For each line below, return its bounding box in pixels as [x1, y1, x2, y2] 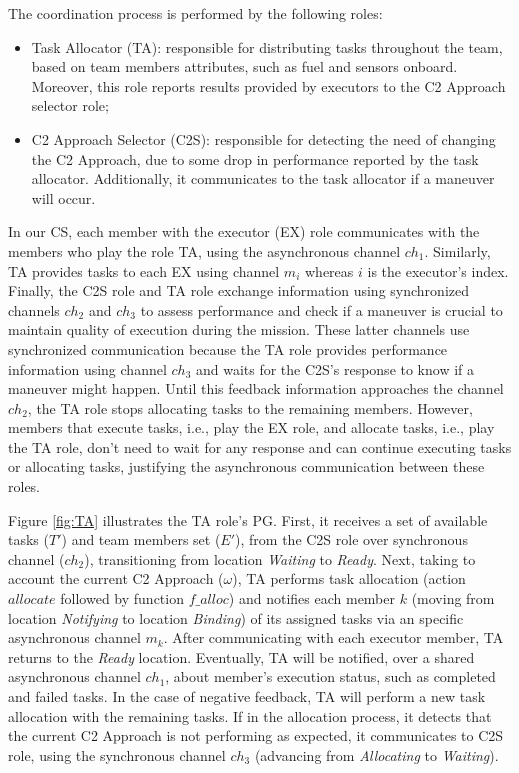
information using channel [8, 358, 167, 379]
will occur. [31, 187, 96, 208]
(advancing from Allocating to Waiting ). [254, 744, 499, 765]
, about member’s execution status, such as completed [165, 666, 496, 687]
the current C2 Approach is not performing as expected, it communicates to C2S [8, 725, 504, 746]
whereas [304, 260, 354, 281]
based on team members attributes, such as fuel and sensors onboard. [31, 56, 458, 77]
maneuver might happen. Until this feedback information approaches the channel [8, 378, 504, 399]
